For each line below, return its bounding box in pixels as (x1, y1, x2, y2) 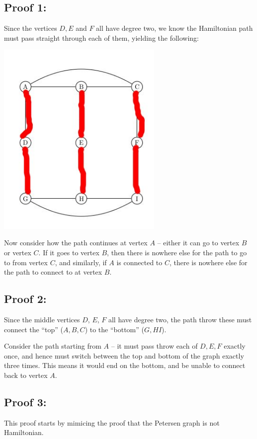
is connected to (116, 257, 163, 267)
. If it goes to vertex (38, 247, 99, 257)
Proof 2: (4, 291, 47, 306)
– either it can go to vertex (157, 237, 240, 248)
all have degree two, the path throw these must (108, 314, 252, 324)
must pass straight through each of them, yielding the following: (4, 32, 199, 43)
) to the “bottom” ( (85, 324, 145, 334)
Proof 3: (4, 394, 47, 409)
